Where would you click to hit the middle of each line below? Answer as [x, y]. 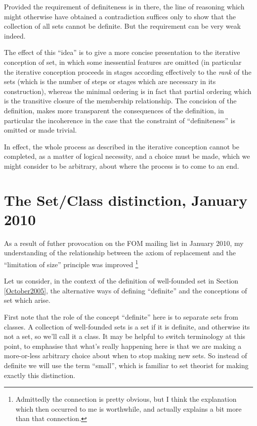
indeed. [15, 35]
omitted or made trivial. [41, 130]
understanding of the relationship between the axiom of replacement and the [120, 253]
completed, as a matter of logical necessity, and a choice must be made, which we [127, 156]
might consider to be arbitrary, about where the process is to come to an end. [122, 166]
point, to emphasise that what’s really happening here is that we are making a [123, 346]
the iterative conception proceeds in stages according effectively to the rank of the [128, 71]
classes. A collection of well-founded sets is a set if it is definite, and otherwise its [127, 326]
